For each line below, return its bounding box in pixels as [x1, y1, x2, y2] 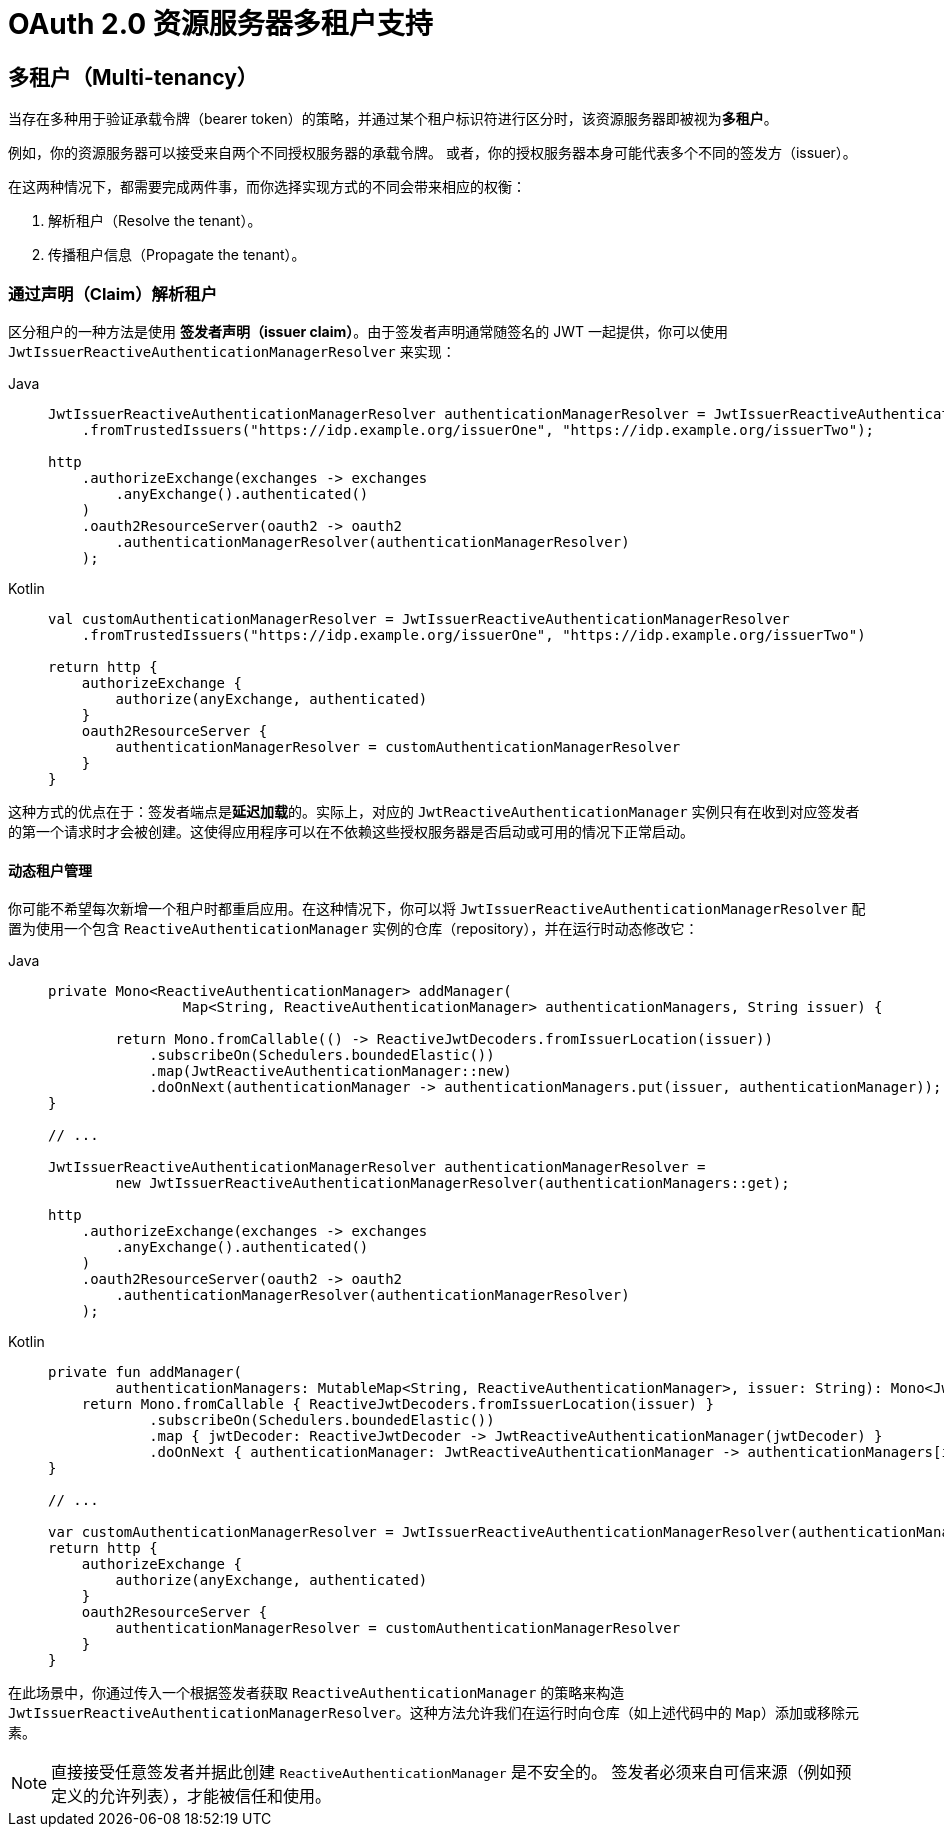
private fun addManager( [48, 1364, 242, 1381]
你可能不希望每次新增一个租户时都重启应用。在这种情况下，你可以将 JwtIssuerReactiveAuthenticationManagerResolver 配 [8, 900, 866, 918]
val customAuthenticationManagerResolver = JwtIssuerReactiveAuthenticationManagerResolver [48, 610, 790, 627]
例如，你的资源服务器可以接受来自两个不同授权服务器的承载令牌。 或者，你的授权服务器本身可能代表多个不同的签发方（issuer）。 [8, 144, 857, 162]
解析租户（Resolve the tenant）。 [48, 212, 262, 230]
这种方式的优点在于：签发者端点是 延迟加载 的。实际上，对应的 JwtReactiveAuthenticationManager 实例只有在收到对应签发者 [8, 802, 860, 820]
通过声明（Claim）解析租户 [8, 283, 217, 304]
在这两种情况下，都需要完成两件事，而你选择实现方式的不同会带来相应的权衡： [8, 178, 526, 196]
